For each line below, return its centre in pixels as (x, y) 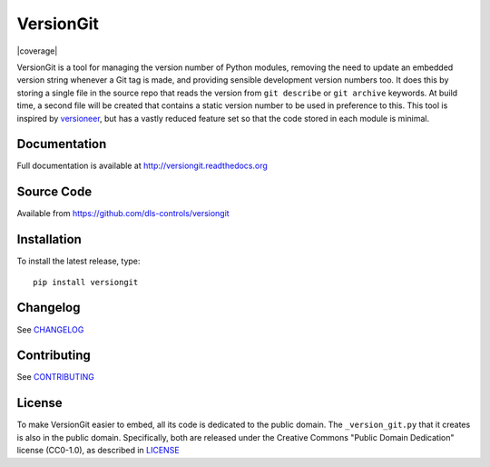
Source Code (54, 192)
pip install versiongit (86, 282)
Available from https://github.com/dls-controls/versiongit (123, 214)
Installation (49, 239)
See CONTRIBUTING (55, 377)
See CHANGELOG (50, 329)
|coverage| (37, 51)
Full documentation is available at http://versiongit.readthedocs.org (142, 166)
